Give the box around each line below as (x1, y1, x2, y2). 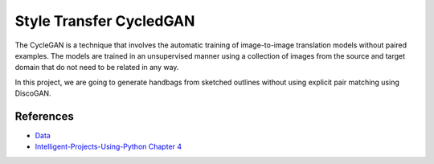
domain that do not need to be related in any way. (14, 63, 179, 72)
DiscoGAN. (14, 88, 51, 98)
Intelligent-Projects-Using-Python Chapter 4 (35, 141, 182, 152)
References (14, 109, 74, 123)
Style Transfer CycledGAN (14, 12, 195, 30)
